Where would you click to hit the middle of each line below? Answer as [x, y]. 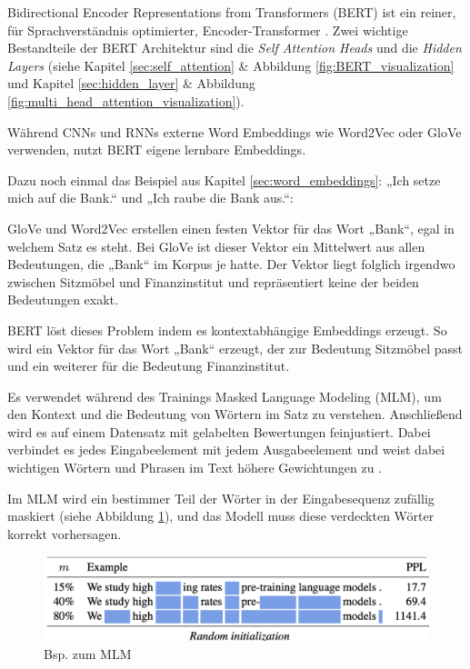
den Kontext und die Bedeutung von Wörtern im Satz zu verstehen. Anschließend [235, 414]
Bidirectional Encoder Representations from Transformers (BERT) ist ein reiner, [232, 12]
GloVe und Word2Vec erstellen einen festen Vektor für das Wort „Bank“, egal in [231, 228]
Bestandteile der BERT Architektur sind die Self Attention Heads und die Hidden [235, 48]
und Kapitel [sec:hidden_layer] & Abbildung [131, 83]
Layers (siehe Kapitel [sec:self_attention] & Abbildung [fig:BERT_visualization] [231, 65]
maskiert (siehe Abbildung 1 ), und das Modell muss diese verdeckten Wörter [221, 516]
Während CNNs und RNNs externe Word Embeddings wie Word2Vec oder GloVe [235, 131]
